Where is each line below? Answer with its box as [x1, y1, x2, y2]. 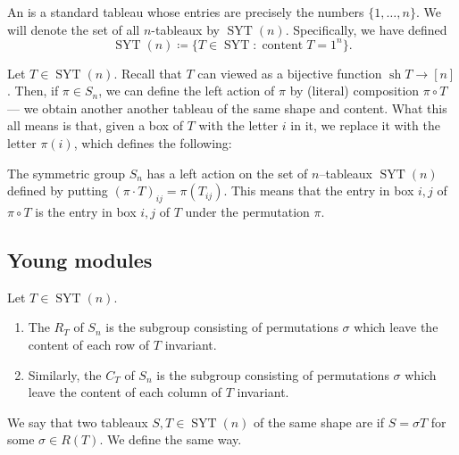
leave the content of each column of [28, 383, 221, 401]
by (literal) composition [289, 81, 420, 100]
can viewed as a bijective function [197, 63, 382, 82]
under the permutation [185, 203, 310, 221]
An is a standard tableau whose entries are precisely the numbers [7, 3, 364, 21]
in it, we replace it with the [290, 116, 440, 135]
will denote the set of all [7, 20, 140, 38]
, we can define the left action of [98, 81, 275, 100]
